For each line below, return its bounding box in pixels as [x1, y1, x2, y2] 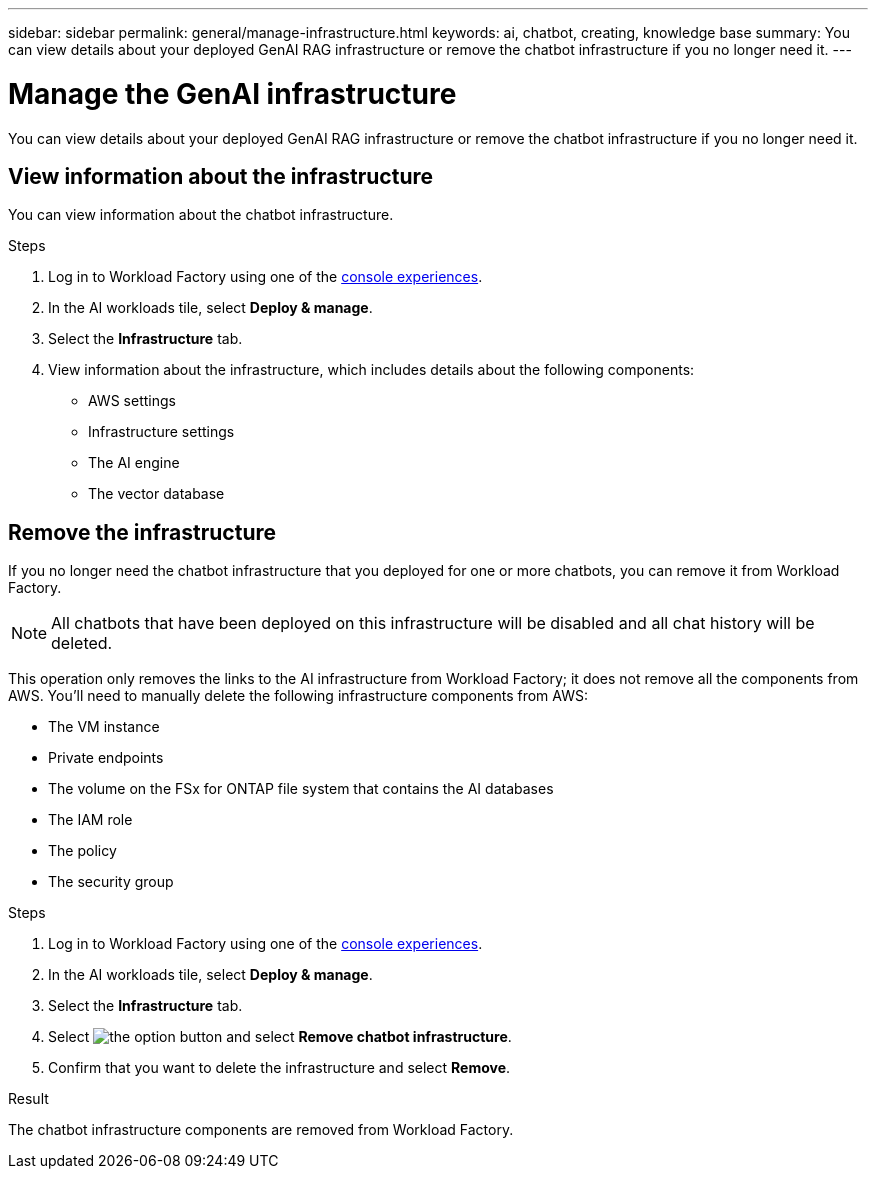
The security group [48, 873, 174, 891]
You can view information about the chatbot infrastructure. [8, 206, 394, 224]
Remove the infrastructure [8, 519, 277, 545]
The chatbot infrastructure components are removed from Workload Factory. [8, 1121, 514, 1139]
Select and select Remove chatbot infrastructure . [48, 1028, 512, 1046]
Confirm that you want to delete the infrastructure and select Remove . [48, 1059, 511, 1077]
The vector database [88, 485, 225, 503]
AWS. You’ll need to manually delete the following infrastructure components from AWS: [8, 687, 588, 705]
